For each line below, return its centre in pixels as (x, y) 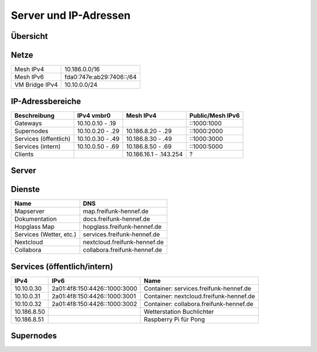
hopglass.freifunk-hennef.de (122, 227)
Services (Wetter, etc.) (45, 234)
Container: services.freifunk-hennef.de (198, 288)
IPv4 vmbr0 (94, 115)
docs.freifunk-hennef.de (117, 219)
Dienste (26, 189)
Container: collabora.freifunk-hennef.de (199, 304)
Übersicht (29, 36)
